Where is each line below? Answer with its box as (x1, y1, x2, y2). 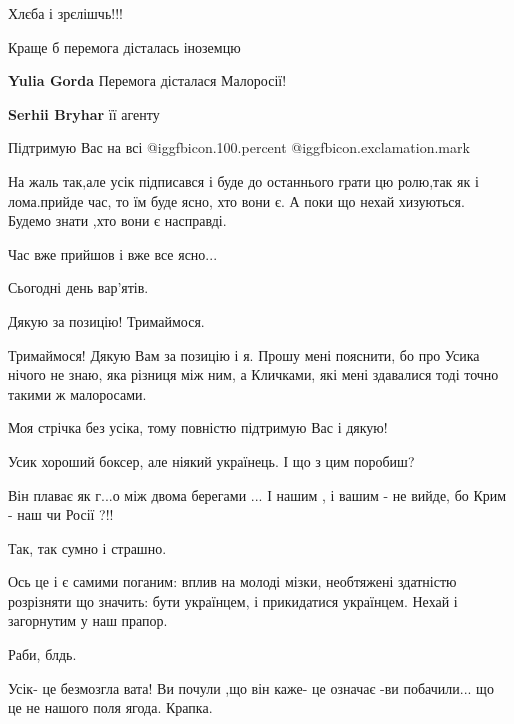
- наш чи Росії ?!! (8, 504, 114, 525)
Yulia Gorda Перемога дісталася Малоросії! (8, 70, 287, 91)
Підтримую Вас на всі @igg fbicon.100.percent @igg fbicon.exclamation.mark (8, 137, 470, 158)
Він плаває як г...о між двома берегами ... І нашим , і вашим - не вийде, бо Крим (8, 484, 507, 505)
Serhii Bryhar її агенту (8, 103, 160, 124)
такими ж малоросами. (8, 383, 147, 404)
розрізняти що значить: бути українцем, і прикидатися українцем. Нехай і (8, 590, 458, 611)
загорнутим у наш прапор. (8, 610, 168, 631)
